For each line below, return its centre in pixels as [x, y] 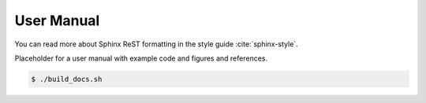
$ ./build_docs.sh [67, 79]
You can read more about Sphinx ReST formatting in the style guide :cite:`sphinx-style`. [157, 44]
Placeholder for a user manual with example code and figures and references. [141, 58]
